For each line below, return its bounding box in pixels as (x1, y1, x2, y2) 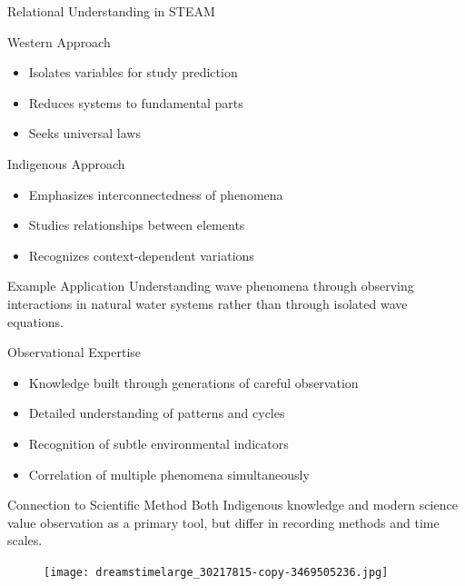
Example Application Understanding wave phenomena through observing (7, 276, 414, 295)
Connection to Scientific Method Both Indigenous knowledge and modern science (7, 495, 458, 514)
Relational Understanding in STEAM (7, 2, 215, 20)
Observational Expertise (7, 343, 142, 362)
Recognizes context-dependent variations (28, 245, 254, 264)
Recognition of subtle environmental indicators (28, 433, 289, 452)
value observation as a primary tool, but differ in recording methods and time (7, 512, 440, 531)
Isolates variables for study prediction (28, 63, 238, 82)
